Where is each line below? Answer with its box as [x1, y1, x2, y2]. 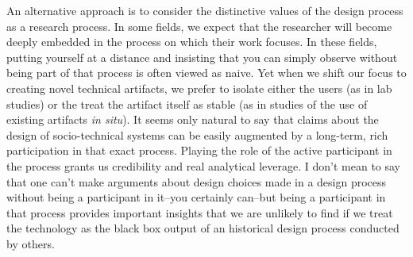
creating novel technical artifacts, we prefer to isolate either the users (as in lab [6, 79, 392, 96]
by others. [6, 235, 55, 251]
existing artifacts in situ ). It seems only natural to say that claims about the [6, 111, 379, 128]
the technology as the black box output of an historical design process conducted [6, 220, 399, 236]
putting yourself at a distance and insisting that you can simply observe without [6, 48, 398, 65]
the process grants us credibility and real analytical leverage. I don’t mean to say [6, 157, 401, 174]
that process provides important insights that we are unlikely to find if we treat [6, 204, 393, 221]
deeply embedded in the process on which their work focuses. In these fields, [6, 33, 377, 50]
